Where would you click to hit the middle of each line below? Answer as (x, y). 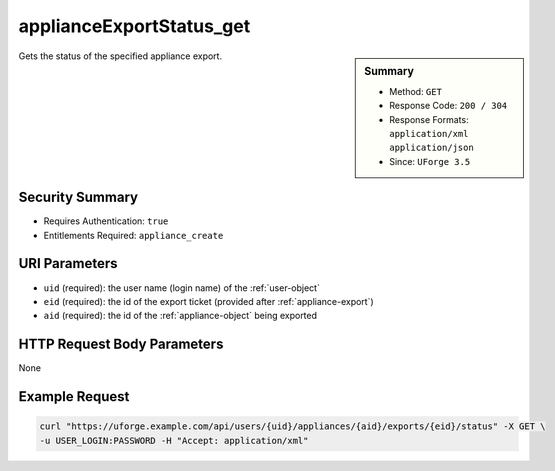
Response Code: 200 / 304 (448, 106)
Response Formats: (429, 119)
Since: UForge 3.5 (430, 161)
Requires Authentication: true (106, 221)
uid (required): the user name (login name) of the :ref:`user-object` (181, 287)
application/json (431, 148)
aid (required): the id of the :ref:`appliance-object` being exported (180, 316)
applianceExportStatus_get (134, 26)
